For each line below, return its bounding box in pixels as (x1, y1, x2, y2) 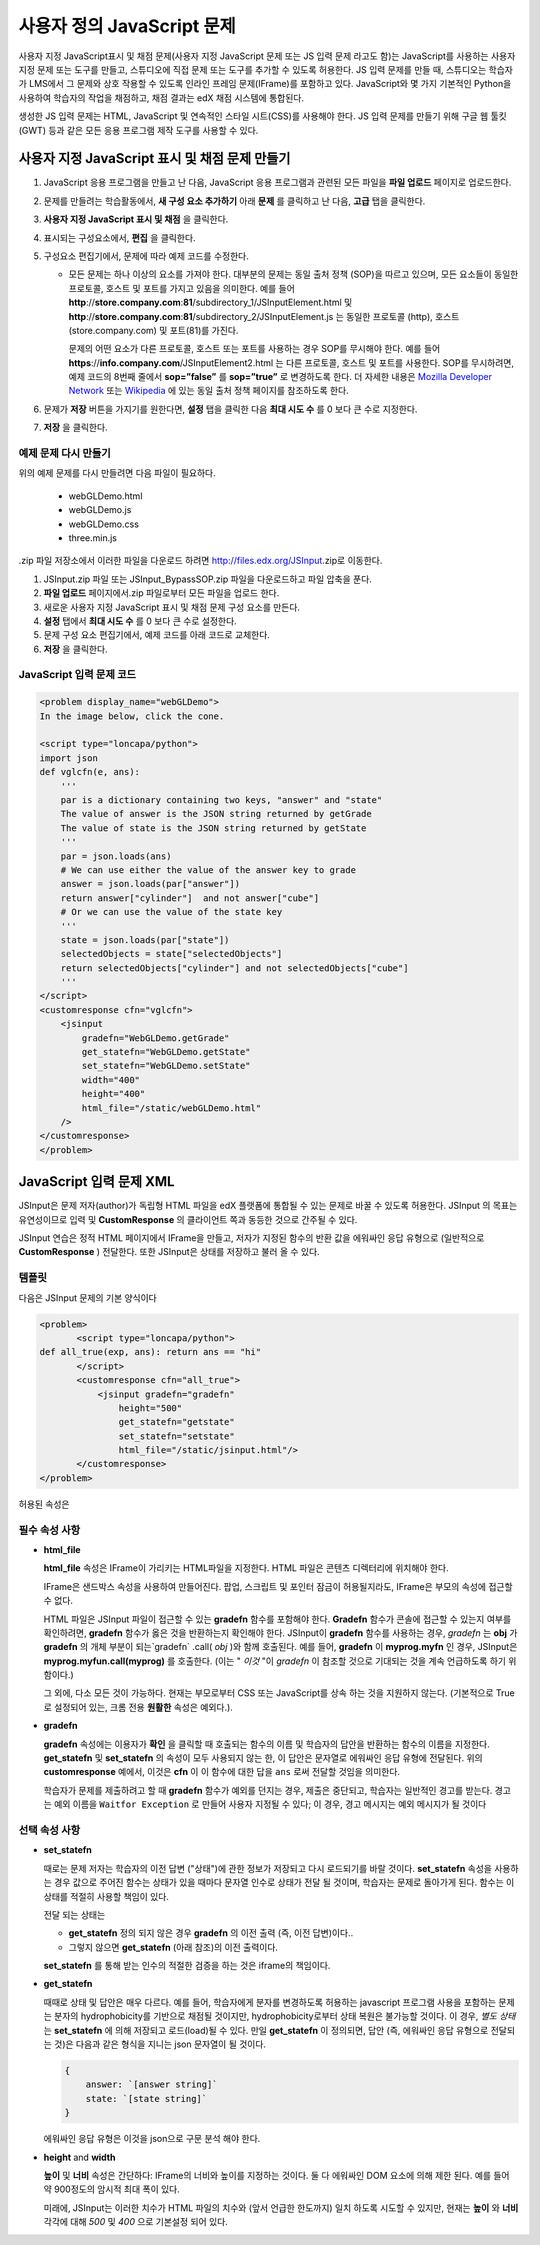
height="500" (118, 1402, 183, 1414)
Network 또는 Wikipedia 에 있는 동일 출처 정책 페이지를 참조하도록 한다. (68, 385, 349, 397)
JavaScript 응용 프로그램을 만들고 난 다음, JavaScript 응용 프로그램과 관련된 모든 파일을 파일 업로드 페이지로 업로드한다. (43, 176, 512, 189)
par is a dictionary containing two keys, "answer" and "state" (60, 794, 383, 805)
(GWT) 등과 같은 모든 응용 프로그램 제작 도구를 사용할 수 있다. (18, 124, 259, 136)
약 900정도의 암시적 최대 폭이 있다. (43, 2183, 180, 2195)
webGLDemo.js (68, 504, 132, 516)
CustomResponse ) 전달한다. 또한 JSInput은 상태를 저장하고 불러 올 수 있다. (18, 1246, 320, 1258)
